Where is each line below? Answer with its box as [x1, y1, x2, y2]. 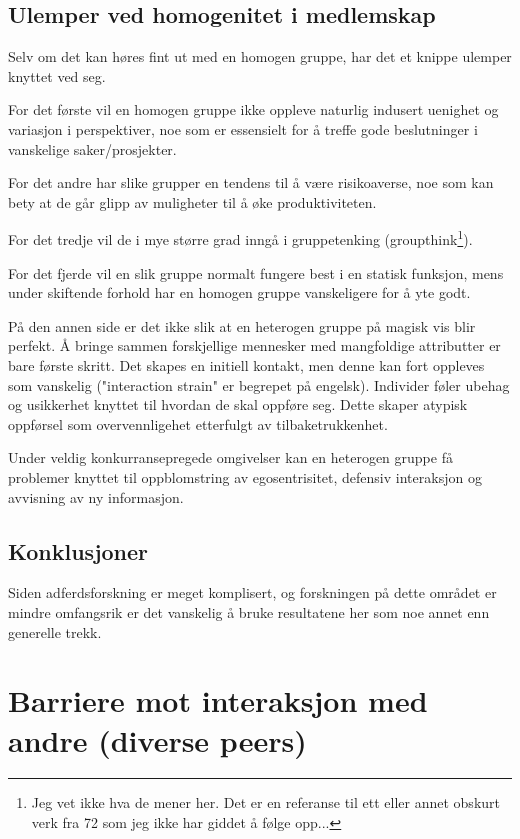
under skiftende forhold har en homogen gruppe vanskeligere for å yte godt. [8, 282, 471, 303]
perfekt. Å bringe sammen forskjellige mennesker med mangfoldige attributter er [8, 335, 501, 356]
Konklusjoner [8, 535, 149, 566]
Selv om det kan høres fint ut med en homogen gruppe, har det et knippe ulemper [8, 46, 512, 67]
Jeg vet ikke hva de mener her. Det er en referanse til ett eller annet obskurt [31, 792, 500, 813]
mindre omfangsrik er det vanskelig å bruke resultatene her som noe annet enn [8, 601, 490, 622]
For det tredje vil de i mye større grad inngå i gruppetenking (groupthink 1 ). [8, 226, 473, 250]
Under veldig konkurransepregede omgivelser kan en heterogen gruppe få [8, 447, 453, 468]
